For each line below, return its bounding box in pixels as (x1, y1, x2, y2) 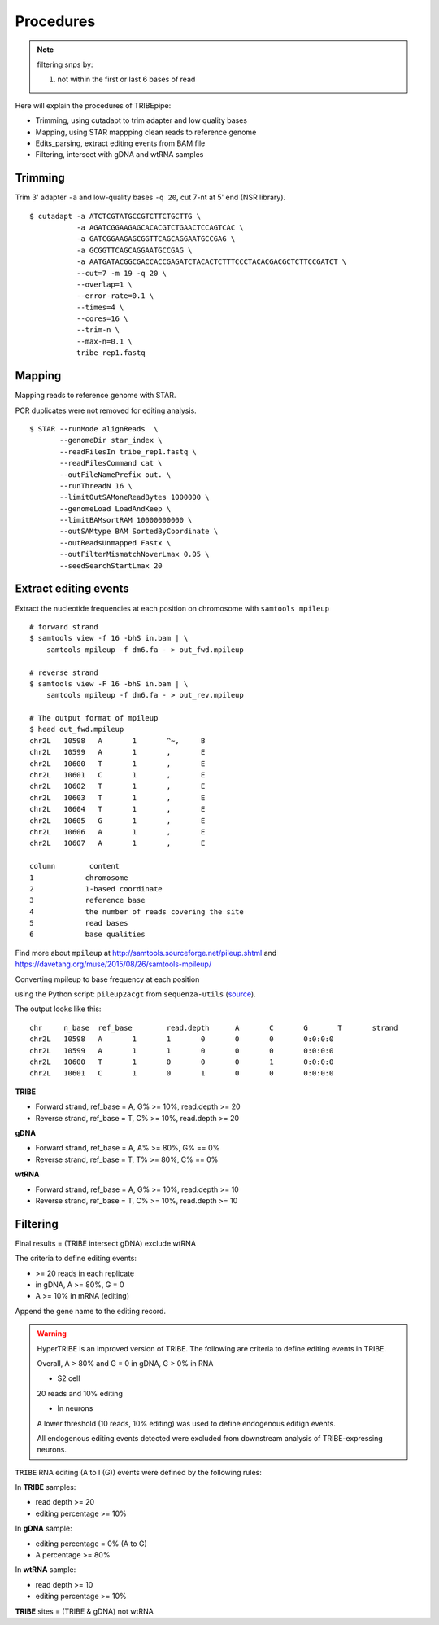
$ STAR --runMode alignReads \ (29, 424, 159, 433)
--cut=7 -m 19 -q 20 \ (76, 269, 167, 278)
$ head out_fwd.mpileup (29, 725, 124, 734)
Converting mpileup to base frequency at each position (15, 974, 200, 984)
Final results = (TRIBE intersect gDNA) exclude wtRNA (15, 1238, 197, 1248)
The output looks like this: (15, 1004, 102, 1014)
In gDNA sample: (15, 1523, 72, 1534)
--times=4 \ (76, 302, 124, 312)
